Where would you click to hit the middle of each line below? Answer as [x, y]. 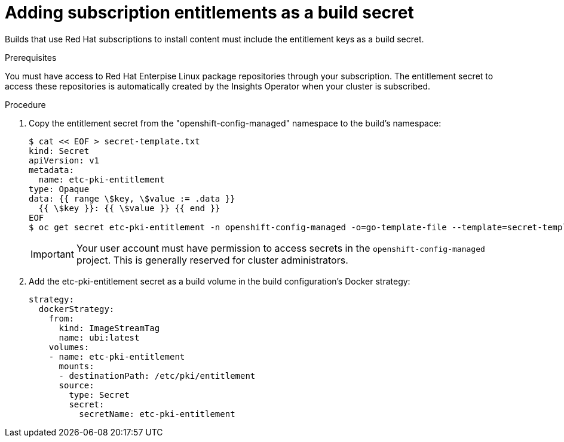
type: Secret [99, 395]
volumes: [69, 347]
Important [52, 254]
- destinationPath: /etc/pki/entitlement [157, 375]
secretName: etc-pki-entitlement [157, 414]
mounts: [76, 366]
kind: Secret [59, 151]
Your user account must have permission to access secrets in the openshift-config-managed [281, 248]
